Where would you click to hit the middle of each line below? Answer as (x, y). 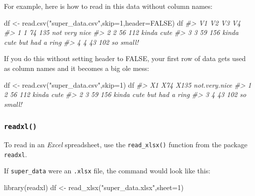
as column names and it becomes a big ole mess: (77, 68)
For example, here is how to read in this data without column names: (108, 6)
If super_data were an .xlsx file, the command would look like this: (107, 171)
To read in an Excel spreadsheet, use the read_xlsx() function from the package (126, 145)
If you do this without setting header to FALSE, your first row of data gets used (125, 58)
